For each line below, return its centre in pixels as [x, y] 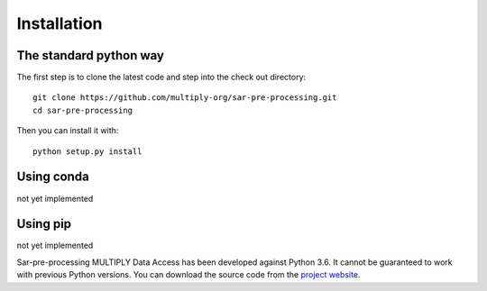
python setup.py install [87, 151]
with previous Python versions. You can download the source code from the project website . [188, 275]
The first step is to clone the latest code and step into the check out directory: [161, 77]
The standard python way [90, 55]
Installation [60, 23]
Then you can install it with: [68, 131]
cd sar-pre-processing [83, 110]
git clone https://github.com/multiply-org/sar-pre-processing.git [185, 98]
